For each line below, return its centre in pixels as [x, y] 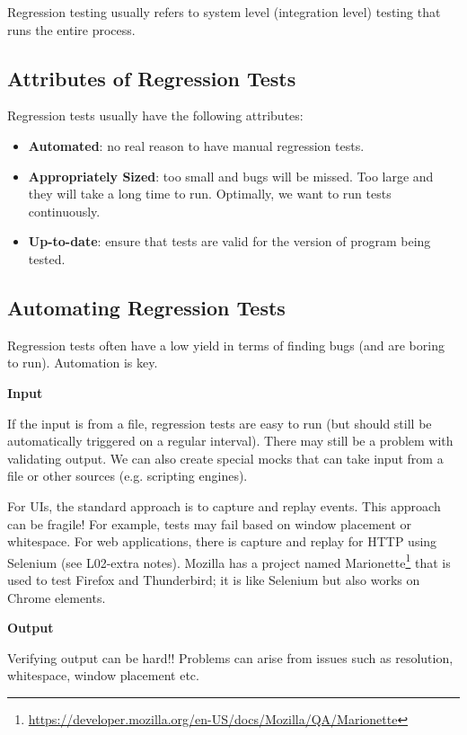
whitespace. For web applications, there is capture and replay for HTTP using [222, 541]
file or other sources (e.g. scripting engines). [128, 476]
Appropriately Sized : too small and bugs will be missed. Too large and [231, 176]
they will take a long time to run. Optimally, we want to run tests [210, 194]
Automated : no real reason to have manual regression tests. [196, 145]
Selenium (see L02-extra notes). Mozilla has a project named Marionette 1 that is [229, 561]
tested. [47, 258]
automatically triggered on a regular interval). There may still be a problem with [230, 441]
